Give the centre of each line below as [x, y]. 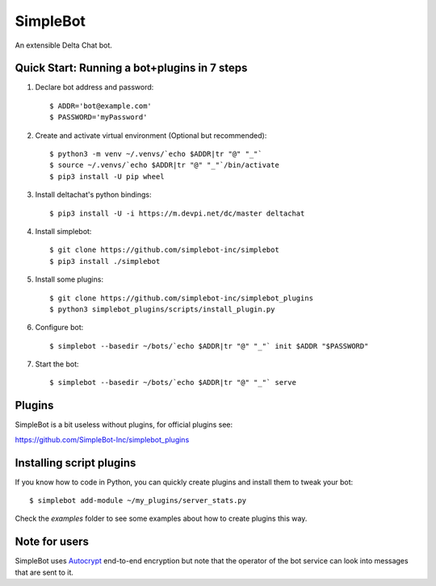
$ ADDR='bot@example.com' [101, 106]
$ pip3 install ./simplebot [105, 261]
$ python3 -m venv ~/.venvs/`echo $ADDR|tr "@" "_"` [156, 154]
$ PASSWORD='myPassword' [99, 117]
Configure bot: [59, 328]
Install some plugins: [69, 279]
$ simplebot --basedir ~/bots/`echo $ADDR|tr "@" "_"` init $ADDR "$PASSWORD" [209, 346]
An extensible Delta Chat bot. [64, 45]
